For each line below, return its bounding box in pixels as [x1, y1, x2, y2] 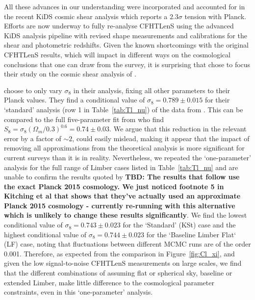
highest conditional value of [4, 229, 87, 239]
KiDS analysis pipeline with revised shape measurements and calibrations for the [4, 30, 247, 40]
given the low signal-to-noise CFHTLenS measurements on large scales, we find [4, 258, 242, 268]
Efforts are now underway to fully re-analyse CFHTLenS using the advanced [4, 21, 234, 31]
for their [204, 95, 230, 105]
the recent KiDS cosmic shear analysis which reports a [4, 11, 168, 21]
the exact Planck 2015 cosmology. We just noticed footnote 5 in [4, 181, 224, 191]
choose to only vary [4, 85, 62, 95]
